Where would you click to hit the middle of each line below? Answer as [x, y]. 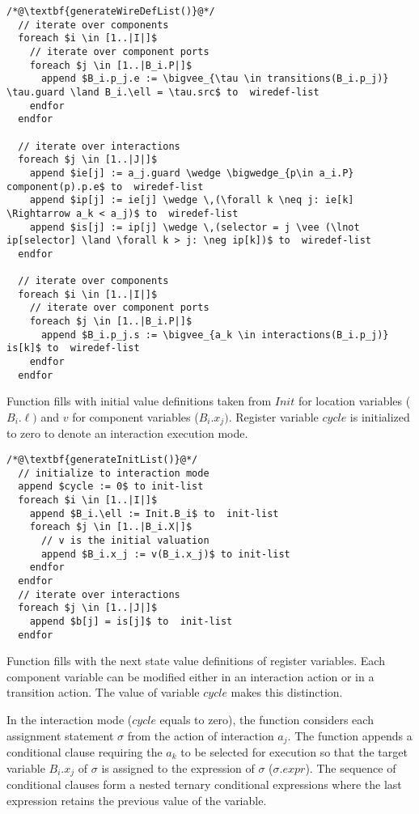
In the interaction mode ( [70, 719]
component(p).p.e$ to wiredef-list [105, 187]
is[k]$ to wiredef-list [73, 348]
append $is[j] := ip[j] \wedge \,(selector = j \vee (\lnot [195, 227]
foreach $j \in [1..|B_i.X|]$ [111, 527]
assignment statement [60, 735]
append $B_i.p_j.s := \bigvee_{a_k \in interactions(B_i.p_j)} [215, 335]
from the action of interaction [201, 735]
